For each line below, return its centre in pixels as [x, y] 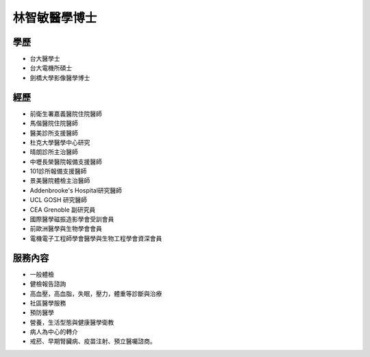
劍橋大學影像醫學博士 [60, 77]
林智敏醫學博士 [55, 18]
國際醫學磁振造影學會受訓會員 [72, 219]
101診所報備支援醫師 [58, 171]
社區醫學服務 [48, 303]
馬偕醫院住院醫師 [54, 123]
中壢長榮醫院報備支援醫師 [66, 162]
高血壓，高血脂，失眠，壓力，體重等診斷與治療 [96, 293]
